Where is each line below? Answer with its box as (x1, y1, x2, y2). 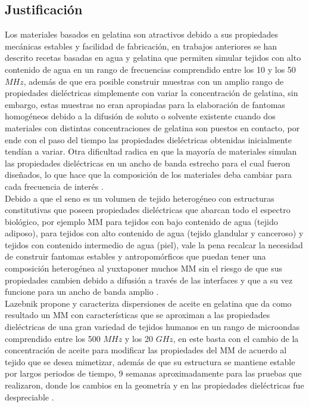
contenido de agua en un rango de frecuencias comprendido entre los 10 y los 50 (5, 63, 296, 75)
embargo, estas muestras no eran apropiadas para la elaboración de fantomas (5, 98, 285, 110)
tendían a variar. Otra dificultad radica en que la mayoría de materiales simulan (5, 145, 297, 158)
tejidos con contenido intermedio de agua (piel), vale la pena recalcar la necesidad (5, 238, 303, 251)
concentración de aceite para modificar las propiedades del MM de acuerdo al (5, 344, 287, 356)
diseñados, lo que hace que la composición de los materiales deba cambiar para (5, 168, 292, 181)
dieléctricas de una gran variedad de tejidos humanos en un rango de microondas (5, 320, 300, 333)
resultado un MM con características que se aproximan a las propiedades (5, 309, 270, 321)
